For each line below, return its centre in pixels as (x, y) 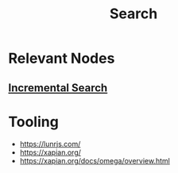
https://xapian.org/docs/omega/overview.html (95, 160)
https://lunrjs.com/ (50, 144)
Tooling (34, 122)
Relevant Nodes (62, 58)
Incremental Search (58, 88)
